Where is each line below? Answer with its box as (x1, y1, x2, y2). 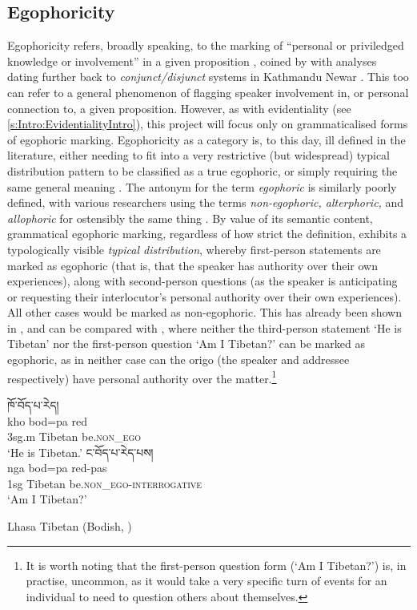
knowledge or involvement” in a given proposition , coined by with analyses (7, 52, 377, 69)
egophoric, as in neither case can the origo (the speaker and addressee (7, 351, 350, 368)
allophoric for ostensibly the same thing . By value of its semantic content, (7, 209, 373, 226)
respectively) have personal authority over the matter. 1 (7, 367, 277, 386)
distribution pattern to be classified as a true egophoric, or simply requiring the (7, 162, 398, 179)
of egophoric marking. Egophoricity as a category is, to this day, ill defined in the (7, 131, 406, 147)
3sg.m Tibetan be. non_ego (7, 428, 142, 445)
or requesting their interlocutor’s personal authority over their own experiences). (7, 288, 402, 305)
